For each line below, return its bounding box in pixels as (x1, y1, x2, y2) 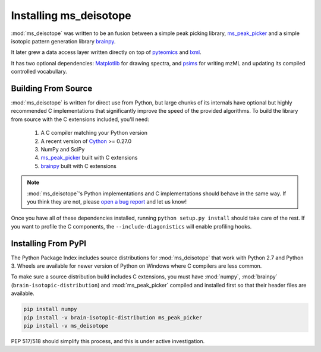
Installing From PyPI (11, 238, 86, 249)
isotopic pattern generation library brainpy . (11, 37, 116, 45)
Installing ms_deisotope (11, 9, 131, 22)
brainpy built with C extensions (40, 162, 117, 169)
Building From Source (11, 83, 93, 93)
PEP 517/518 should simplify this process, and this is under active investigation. (11, 337, 205, 344)
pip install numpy (23, 306, 77, 313)
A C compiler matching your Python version (40, 129, 148, 137)
